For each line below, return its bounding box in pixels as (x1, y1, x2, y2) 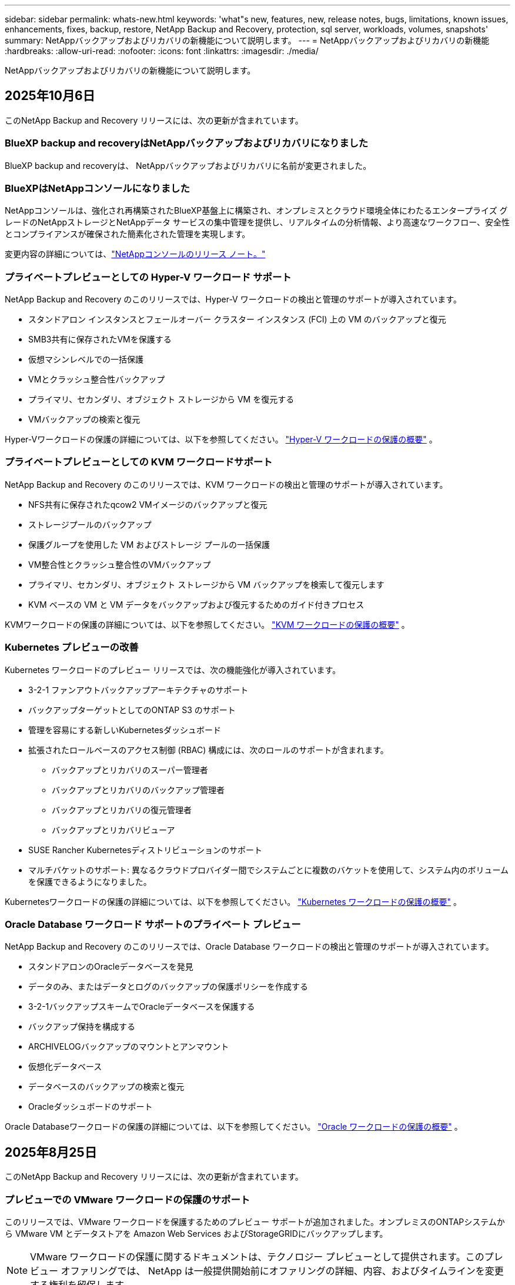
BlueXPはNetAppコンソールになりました (5, 182, 190, 194)
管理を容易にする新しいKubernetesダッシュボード (28, 724, 222, 735)
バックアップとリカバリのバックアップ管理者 (52, 784, 225, 795)
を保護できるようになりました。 (28, 876, 152, 887)
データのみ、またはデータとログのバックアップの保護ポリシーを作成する (28, 981, 308, 992)
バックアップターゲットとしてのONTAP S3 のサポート (28, 704, 236, 715)
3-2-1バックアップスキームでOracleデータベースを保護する (28, 1001, 255, 1012)
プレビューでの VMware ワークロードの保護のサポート (5, 1193, 250, 1206)
